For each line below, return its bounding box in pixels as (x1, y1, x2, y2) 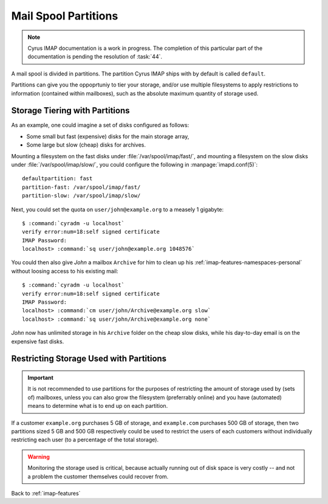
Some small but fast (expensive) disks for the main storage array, (26, 133, 190, 140)
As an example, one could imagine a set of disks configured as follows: (11, 122, 190, 129)
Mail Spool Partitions (11, 9, 118, 23)
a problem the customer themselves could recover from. (27, 472, 169, 480)
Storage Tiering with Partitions (11, 105, 130, 116)
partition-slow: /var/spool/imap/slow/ (22, 192, 141, 199)
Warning (27, 453, 50, 460)
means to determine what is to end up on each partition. (27, 402, 168, 410)
